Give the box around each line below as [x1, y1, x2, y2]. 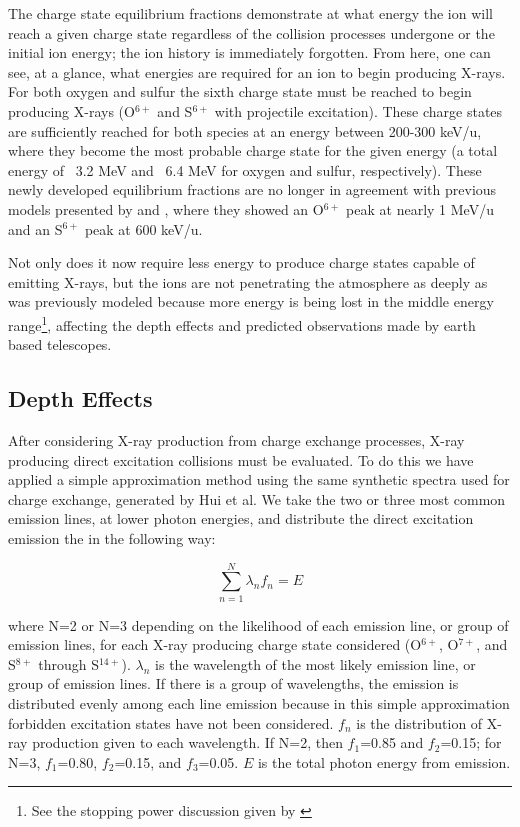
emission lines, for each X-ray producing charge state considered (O [8, 634, 422, 655]
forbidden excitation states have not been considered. [8, 712, 334, 733]
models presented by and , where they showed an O [8, 198, 324, 219]
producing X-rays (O [8, 100, 135, 121]
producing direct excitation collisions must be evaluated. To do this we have [8, 449, 474, 470]
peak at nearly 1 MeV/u [346, 198, 494, 219]
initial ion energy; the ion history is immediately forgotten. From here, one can [8, 42, 491, 63]
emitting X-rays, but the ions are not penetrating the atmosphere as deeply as [8, 271, 488, 292]
